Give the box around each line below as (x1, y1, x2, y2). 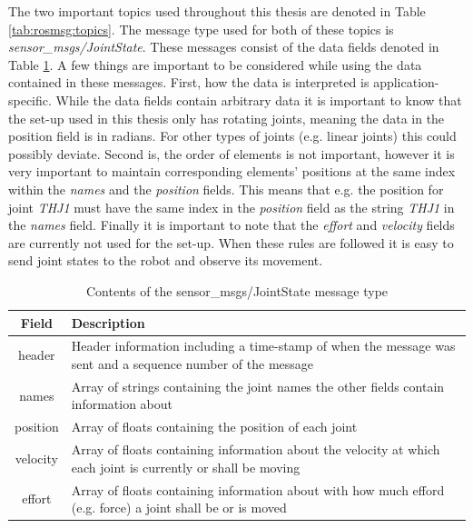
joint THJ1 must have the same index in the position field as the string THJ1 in (8, 197, 455, 216)
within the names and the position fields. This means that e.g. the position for (8, 179, 444, 198)
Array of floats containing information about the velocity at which (71, 440, 440, 459)
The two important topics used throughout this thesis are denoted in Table (8, 2, 426, 20)
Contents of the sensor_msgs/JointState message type (85, 281, 389, 300)
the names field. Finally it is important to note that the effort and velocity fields (8, 215, 455, 234)
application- (373, 73, 439, 92)
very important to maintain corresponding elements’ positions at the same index (8, 162, 456, 181)
